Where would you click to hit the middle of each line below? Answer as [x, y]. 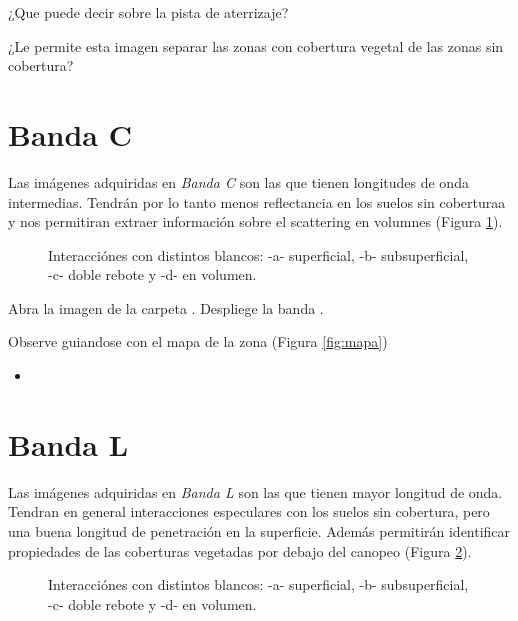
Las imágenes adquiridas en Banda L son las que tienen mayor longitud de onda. [255, 491]
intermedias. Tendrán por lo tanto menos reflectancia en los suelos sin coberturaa [257, 201]
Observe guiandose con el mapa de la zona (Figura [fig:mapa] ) [198, 341]
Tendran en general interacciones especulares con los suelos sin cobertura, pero [249, 511]
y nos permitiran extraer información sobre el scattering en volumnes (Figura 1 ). [255, 221]
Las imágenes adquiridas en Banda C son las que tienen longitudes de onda [238, 181]
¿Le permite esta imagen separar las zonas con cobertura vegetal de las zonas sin [256, 45]
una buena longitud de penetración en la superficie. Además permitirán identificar [259, 530]
